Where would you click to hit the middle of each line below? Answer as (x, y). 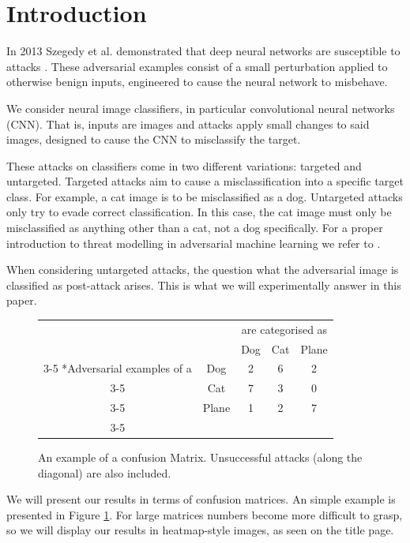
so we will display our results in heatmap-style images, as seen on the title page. (200, 530)
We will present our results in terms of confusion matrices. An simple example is (201, 499)
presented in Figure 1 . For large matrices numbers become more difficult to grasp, (205, 514)
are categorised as (284, 329)
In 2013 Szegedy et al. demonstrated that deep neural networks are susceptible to (203, 51)
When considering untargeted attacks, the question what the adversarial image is (203, 270)
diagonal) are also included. (105, 472)
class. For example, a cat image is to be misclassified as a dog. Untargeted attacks (205, 196)
